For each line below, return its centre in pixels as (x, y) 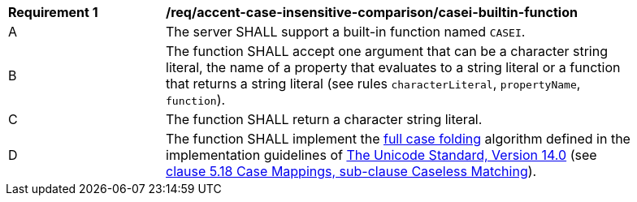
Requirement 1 (53, 12)
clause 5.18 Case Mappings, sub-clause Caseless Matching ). (351, 171)
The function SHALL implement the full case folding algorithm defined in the (398, 139)
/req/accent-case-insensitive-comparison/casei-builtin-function (372, 12)
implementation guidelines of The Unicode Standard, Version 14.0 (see (381, 155)
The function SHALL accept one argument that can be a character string (387, 51)
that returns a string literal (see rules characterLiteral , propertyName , (373, 84)
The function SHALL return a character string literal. (324, 119)
